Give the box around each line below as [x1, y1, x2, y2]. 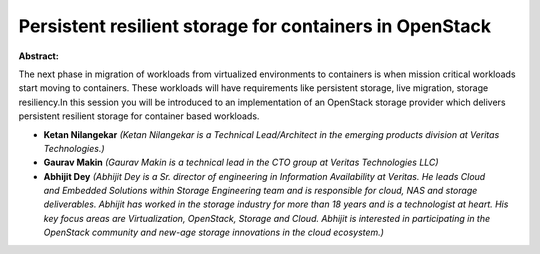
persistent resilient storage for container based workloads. [18, 110, 260, 122]
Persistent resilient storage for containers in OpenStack [18, 15, 492, 37]
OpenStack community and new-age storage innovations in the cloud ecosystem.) [43, 226, 385, 239]
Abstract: [18, 50, 59, 62]
